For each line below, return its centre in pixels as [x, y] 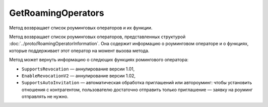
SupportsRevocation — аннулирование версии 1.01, [78, 69]
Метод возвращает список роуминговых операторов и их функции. [81, 28]
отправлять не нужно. [45, 97]
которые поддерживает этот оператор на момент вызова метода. [79, 51]
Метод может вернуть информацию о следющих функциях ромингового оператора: [99, 60]
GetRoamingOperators [57, 13]
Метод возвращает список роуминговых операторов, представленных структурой [97, 37]
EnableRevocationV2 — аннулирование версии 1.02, [79, 76]
